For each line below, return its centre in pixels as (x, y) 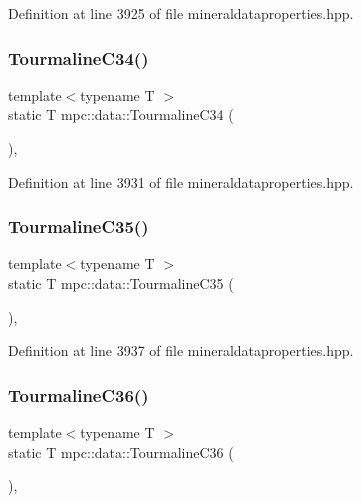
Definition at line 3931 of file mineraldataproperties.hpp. (181, 181)
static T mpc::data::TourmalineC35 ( (121, 283)
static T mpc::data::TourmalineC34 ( (121, 114)
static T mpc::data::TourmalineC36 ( (121, 451)
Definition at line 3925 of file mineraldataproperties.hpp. (181, 13)
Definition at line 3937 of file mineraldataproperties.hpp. (181, 350)
